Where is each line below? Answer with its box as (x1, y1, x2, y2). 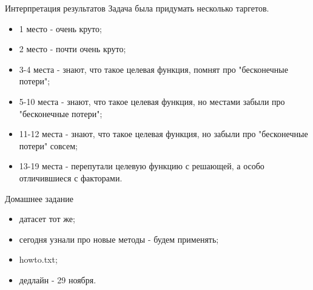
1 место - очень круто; (19, 22, 102, 35)
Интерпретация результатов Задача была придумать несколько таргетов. (5, 2, 269, 14)
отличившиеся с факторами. (19, 171, 123, 184)
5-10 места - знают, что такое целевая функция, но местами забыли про (19, 95, 285, 107)
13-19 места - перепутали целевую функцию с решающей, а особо (19, 160, 264, 172)
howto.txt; (19, 253, 58, 266)
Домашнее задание (5, 192, 73, 204)
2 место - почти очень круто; (19, 42, 126, 55)
